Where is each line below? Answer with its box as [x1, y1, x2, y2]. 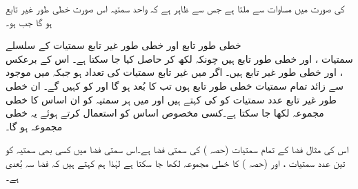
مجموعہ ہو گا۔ [6, 119, 63, 133]
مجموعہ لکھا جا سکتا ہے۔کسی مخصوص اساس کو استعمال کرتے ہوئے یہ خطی [6, 106, 324, 120]
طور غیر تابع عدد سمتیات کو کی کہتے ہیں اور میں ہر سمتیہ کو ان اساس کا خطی [6, 92, 337, 106]
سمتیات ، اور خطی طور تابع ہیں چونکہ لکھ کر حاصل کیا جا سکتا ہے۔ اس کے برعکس [6, 51, 353, 66]
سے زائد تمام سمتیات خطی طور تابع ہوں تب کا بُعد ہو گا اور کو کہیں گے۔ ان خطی [6, 78, 344, 92]
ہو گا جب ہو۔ [6, 14, 52, 29]
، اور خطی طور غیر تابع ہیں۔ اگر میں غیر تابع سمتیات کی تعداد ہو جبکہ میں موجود [6, 65, 344, 79]
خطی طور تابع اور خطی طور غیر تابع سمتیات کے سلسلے [6, 38, 241, 52]
